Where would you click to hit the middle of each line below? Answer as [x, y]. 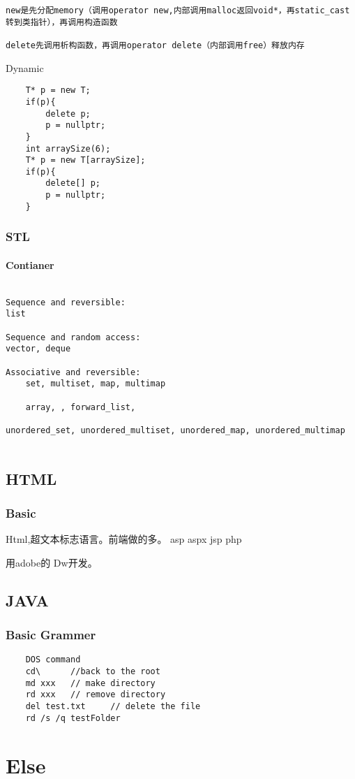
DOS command [53, 660]
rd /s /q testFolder [73, 718]
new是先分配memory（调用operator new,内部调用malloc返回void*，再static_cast [178, 10]
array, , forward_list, [81, 407]
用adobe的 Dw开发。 [52, 562]
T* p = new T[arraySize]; [85, 160]
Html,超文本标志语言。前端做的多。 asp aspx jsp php [124, 539]
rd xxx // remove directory [96, 695]
